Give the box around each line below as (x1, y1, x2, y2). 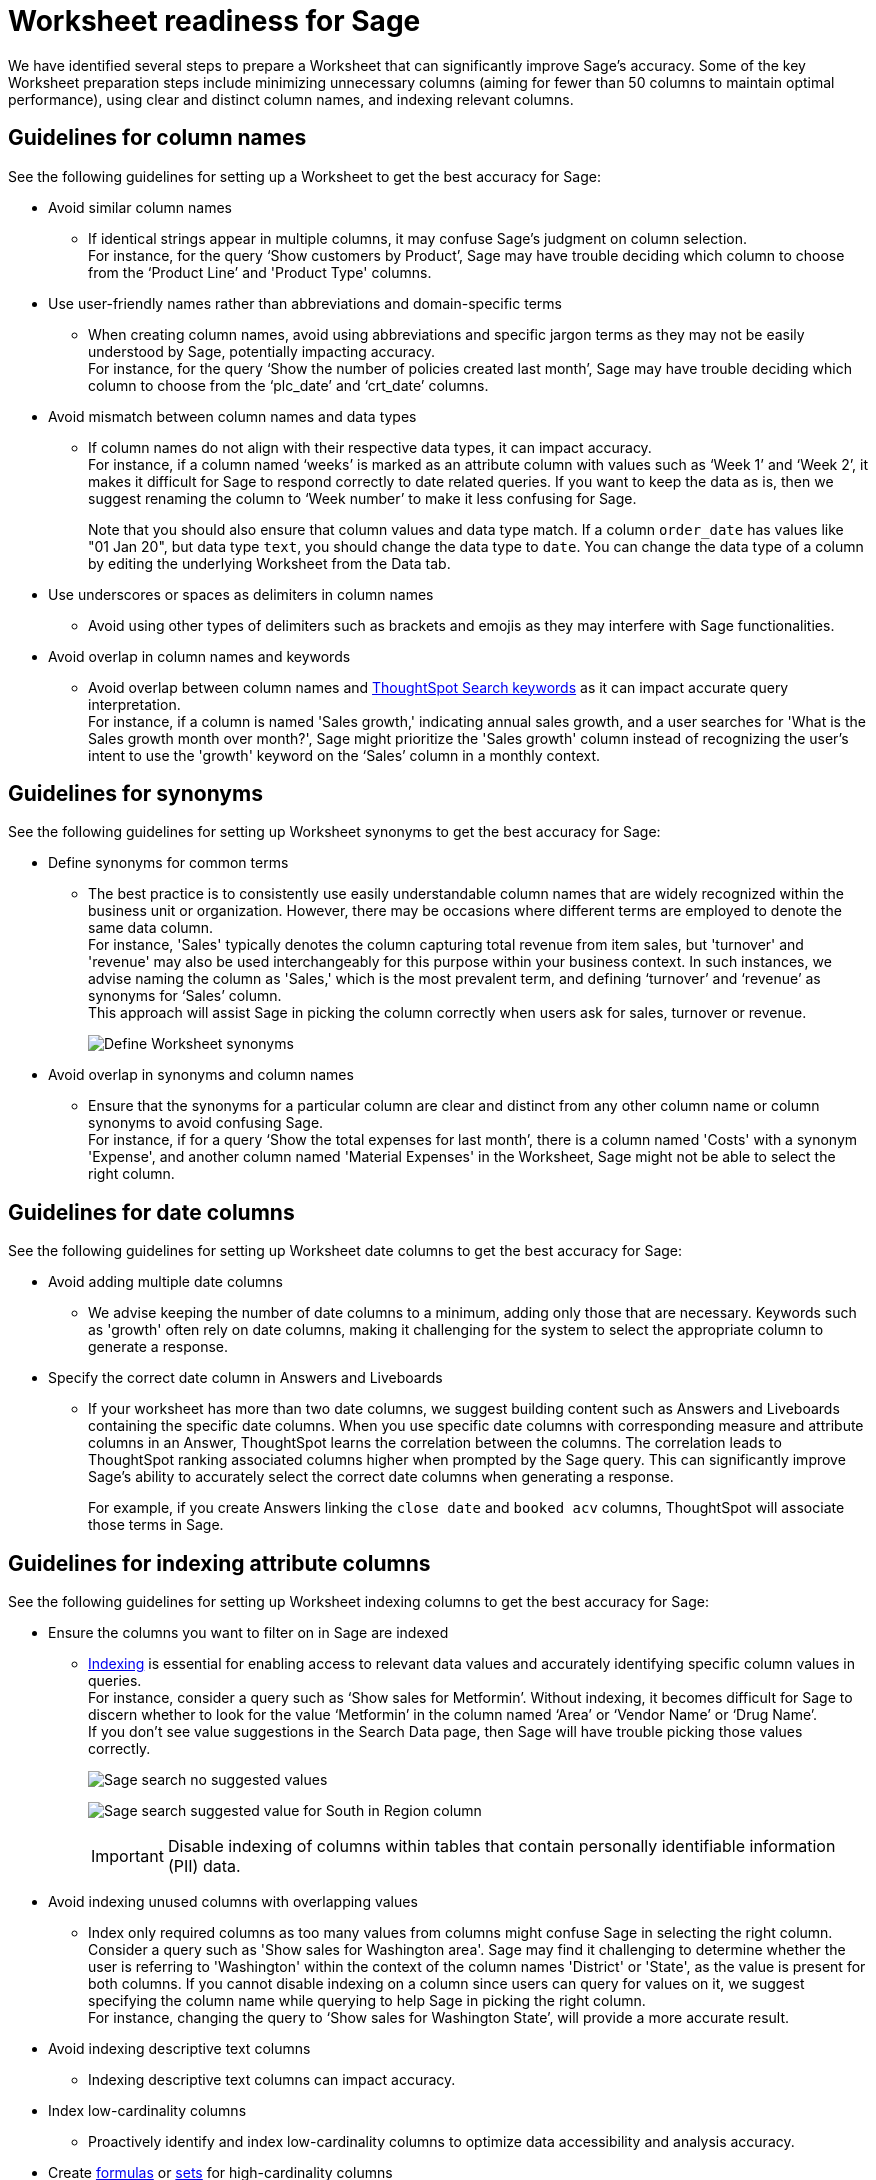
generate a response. (88, 1338, 229, 1356)
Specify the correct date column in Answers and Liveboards (48, 1369, 443, 1387)
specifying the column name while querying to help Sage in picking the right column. (88, 1992, 646, 2010)
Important (91, 1846, 164, 1867)
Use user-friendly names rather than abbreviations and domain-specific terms (48, 294, 562, 312)
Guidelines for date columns (8, 1199, 295, 1225)
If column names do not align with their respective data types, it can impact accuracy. (88, 438, 652, 456)
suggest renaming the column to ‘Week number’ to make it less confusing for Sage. (88, 489, 637, 507)
